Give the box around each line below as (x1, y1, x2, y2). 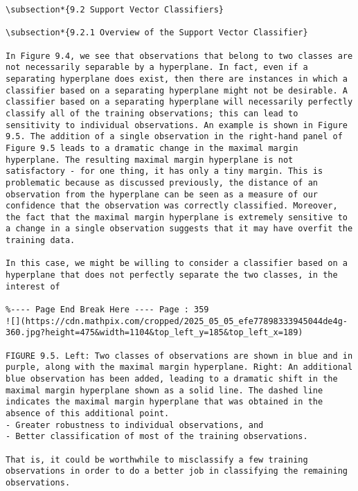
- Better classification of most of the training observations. (6, 431, 308, 442)
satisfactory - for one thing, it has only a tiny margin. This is (6, 166, 323, 177)
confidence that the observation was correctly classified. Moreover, (6, 201, 338, 211)
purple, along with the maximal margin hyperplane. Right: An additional (6, 362, 353, 373)
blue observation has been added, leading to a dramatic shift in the (6, 374, 338, 384)
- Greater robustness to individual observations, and (6, 420, 264, 430)
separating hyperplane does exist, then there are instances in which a (6, 73, 348, 84)
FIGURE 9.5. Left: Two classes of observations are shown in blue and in (6, 350, 353, 361)
